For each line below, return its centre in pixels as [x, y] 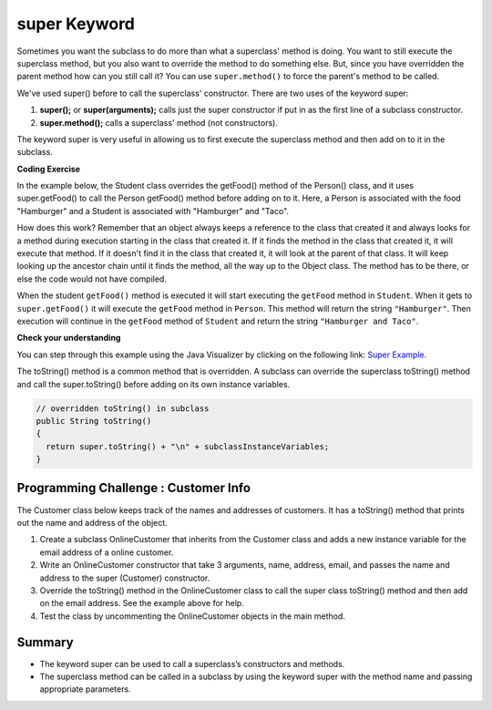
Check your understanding [69, 338]
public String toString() [94, 421]
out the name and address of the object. [92, 522]
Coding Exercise [49, 169]
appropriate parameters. [85, 689]
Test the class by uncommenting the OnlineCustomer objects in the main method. [193, 616]
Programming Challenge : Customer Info [133, 488]
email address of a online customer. [107, 552]
